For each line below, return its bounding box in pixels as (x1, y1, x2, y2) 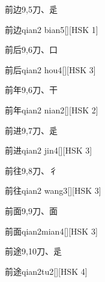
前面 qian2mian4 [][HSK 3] (5, 224, 98, 237)
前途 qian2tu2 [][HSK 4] (5, 265, 88, 277)
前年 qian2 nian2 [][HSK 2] (5, 103, 98, 116)
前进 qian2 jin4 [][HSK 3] (5, 144, 92, 157)
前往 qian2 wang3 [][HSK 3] (5, 184, 101, 197)
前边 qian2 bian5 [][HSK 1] (5, 23, 98, 35)
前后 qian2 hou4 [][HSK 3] (5, 63, 96, 76)
